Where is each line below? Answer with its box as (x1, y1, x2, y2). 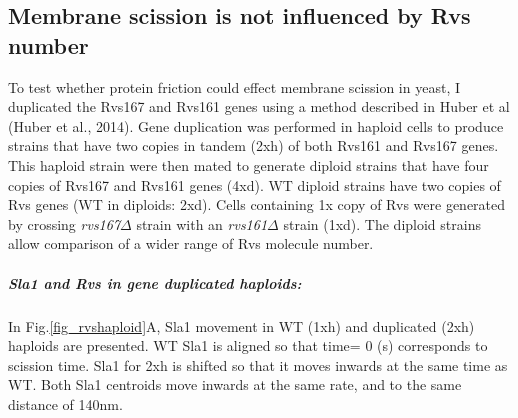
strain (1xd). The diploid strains (283, 213, 481, 234)
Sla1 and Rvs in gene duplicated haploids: (8, 272, 302, 293)
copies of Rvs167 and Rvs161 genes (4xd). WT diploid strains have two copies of (8, 174, 501, 195)
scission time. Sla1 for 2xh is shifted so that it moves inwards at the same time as (8, 354, 508, 375)
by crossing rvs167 (8, 213, 121, 234)
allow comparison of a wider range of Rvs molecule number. (8, 233, 374, 254)
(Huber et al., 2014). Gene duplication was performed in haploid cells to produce (8, 115, 504, 136)
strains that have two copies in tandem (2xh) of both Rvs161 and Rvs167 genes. (8, 135, 499, 156)
